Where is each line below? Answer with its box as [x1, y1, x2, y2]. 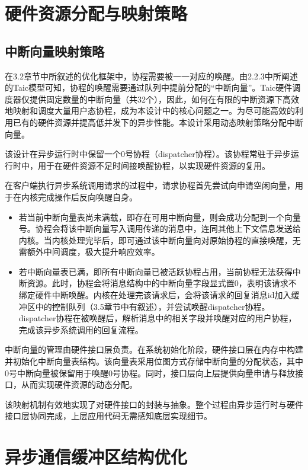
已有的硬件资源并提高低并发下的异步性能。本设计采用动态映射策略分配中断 [12, 116, 303, 128]
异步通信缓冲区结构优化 [5, 445, 188, 469]
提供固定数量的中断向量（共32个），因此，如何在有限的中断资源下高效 [29, 92, 299, 105]
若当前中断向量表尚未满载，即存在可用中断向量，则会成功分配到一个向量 [18, 210, 301, 223]
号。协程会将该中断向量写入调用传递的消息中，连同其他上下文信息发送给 [18, 222, 301, 235]
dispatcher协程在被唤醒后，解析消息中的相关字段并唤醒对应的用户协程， [18, 312, 297, 324]
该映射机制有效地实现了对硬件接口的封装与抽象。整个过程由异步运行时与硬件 [5, 398, 303, 410]
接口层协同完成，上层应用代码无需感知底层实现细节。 [5, 410, 212, 422]
